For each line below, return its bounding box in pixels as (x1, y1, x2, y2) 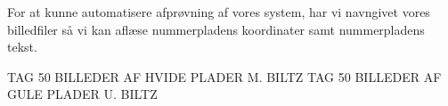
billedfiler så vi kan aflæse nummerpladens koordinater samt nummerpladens (7, 20, 425, 38)
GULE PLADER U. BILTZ (7, 85, 158, 103)
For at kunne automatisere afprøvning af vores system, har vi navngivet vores (7, 3, 430, 20)
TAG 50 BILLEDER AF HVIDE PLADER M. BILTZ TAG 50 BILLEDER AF (7, 67, 442, 86)
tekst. (7, 37, 37, 56)
